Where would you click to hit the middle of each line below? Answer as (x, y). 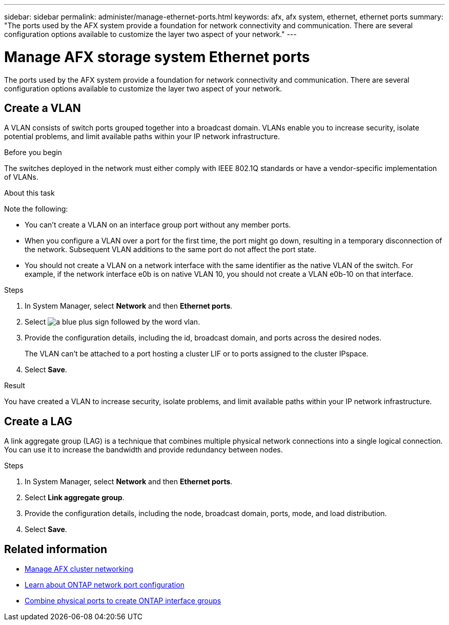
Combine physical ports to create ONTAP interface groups (123, 601)
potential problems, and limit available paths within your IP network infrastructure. (142, 137)
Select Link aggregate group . (75, 498)
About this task (29, 193)
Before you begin (33, 153)
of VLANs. (21, 177)
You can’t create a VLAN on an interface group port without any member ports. (158, 225)
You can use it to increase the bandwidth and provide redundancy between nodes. (144, 450)
